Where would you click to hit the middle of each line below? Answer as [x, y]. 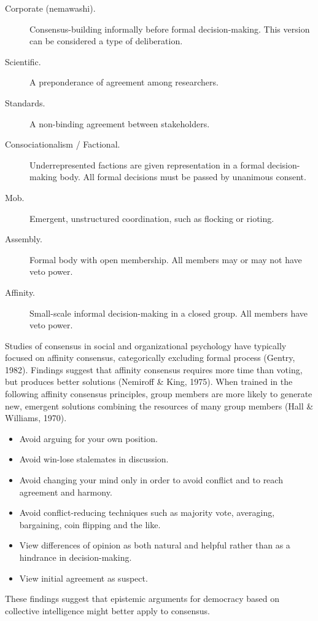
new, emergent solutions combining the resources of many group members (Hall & [159, 405]
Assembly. [24, 239]
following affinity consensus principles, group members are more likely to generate [159, 394]
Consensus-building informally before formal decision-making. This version [170, 29]
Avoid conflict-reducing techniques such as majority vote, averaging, [147, 512]
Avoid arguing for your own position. [88, 438]
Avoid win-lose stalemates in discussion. [94, 459]
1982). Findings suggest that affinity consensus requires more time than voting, [154, 369]
